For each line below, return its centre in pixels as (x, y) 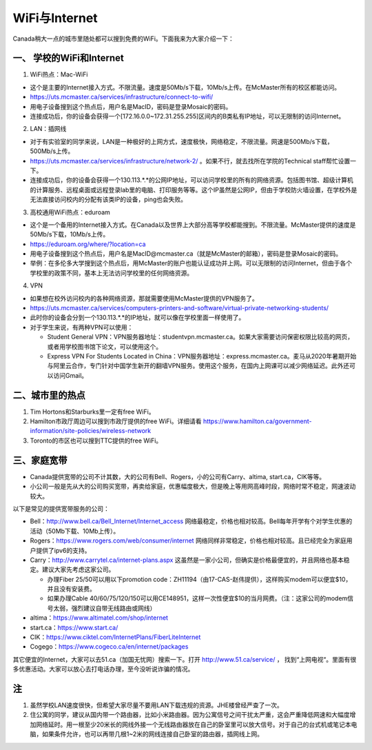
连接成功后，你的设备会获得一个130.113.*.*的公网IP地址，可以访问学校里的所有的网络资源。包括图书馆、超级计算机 (192, 180)
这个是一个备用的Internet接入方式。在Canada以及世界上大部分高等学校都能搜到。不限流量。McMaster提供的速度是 (193, 225)
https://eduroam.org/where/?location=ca (88, 244)
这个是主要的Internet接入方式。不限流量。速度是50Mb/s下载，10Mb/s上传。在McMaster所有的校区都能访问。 (185, 87)
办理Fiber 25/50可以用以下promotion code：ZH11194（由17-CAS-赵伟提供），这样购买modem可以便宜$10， (199, 579)
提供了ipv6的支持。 (63, 550)
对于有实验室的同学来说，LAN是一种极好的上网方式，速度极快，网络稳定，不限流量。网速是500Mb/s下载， (182, 141)
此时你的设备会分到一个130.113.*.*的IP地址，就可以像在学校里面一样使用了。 (137, 318)
